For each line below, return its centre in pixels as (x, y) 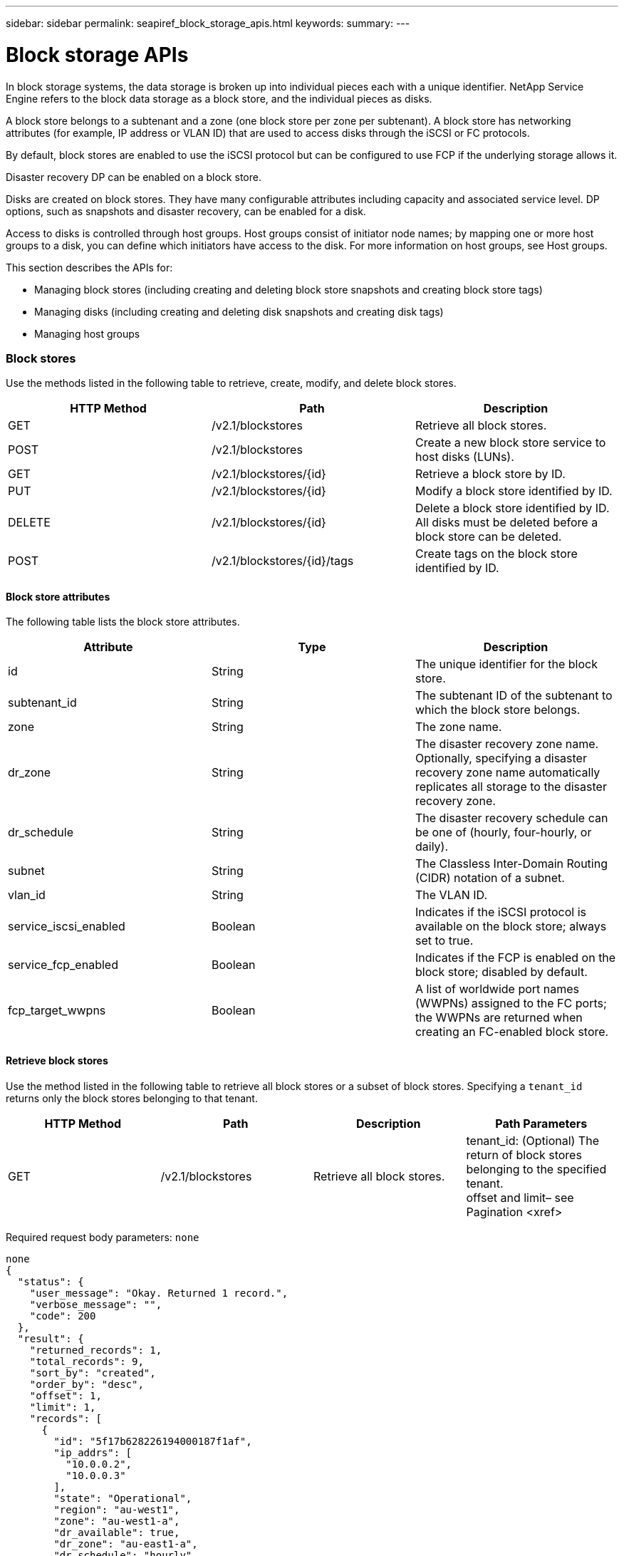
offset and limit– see (520, 1197)
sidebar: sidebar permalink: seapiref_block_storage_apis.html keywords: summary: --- (208, 23)
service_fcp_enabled (63, 965)
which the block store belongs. (498, 710)
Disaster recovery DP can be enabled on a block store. (134, 177)
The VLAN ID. (451, 895)
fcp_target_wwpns (57, 1011)
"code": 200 (63, 1316)
